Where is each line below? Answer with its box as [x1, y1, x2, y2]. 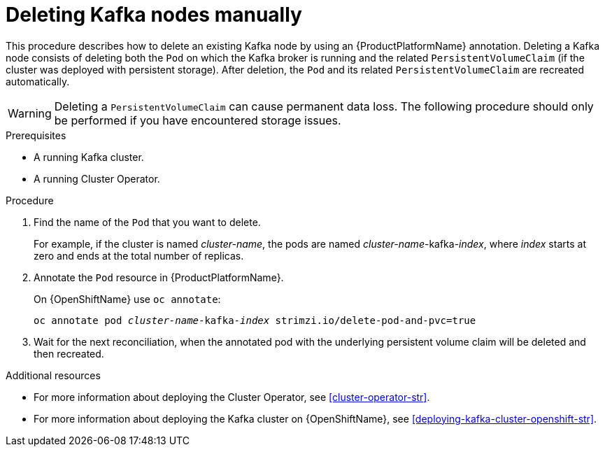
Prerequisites [6, 129, 66, 141]
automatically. [6, 75, 70, 87]
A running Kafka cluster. [34, 150, 144, 163]
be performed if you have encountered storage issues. [54, 113, 341, 127]
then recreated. [34, 347, 104, 360]
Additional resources [6, 369, 101, 381]
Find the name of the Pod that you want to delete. [34, 216, 261, 228]
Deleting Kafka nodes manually [6, 3, 302, 27]
